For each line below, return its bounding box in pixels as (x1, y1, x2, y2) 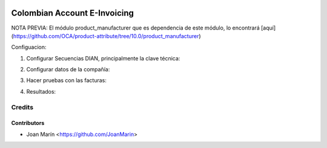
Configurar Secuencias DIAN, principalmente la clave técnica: (26, 54, 180, 62)
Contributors (11, 120, 45, 127)
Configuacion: (11, 43, 47, 51)
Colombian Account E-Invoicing (11, 8, 134, 18)
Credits (11, 103, 33, 111)
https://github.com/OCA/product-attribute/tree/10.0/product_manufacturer (13, 32, 199, 39)
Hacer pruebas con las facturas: (26, 77, 107, 84)
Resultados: (26, 88, 56, 95)
